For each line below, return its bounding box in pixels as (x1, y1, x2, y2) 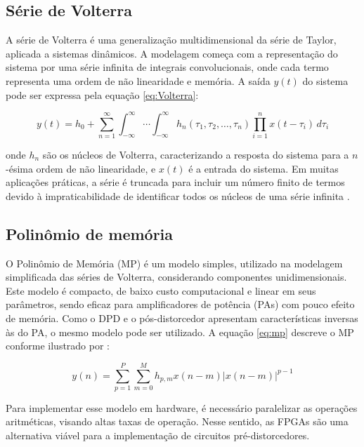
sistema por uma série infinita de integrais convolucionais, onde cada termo (6, 60, 329, 74)
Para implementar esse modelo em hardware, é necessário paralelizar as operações (6, 400, 358, 415)
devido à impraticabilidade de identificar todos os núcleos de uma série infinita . (6, 188, 350, 203)
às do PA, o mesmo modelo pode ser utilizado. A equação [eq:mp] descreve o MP (6, 324, 354, 339)
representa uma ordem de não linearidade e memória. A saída (6, 73, 271, 88)
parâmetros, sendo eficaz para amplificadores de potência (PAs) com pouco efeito (6, 297, 355, 312)
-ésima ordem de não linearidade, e (6, 161, 156, 175)
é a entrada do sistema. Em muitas (188, 161, 339, 175)
